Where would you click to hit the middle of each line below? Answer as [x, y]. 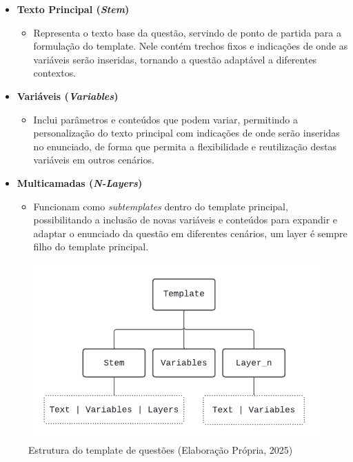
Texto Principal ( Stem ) [73, 9]
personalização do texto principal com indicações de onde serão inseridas [186, 133]
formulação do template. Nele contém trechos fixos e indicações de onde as [191, 46]
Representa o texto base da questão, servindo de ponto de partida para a [187, 32]
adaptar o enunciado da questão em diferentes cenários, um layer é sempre [190, 233]
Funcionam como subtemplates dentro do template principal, [161, 206]
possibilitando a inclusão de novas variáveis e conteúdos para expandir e [185, 220]
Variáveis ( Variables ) [68, 96]
